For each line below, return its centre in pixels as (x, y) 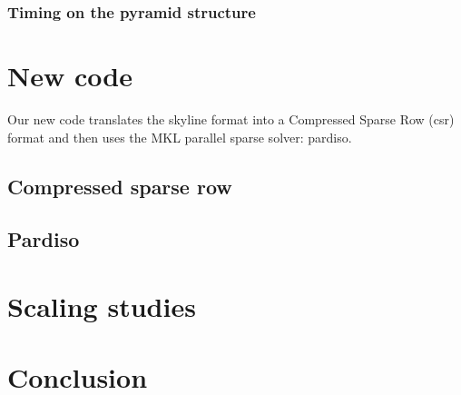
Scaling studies (102, 306)
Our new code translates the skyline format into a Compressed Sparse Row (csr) (231, 118)
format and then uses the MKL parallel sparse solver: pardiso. (180, 137)
